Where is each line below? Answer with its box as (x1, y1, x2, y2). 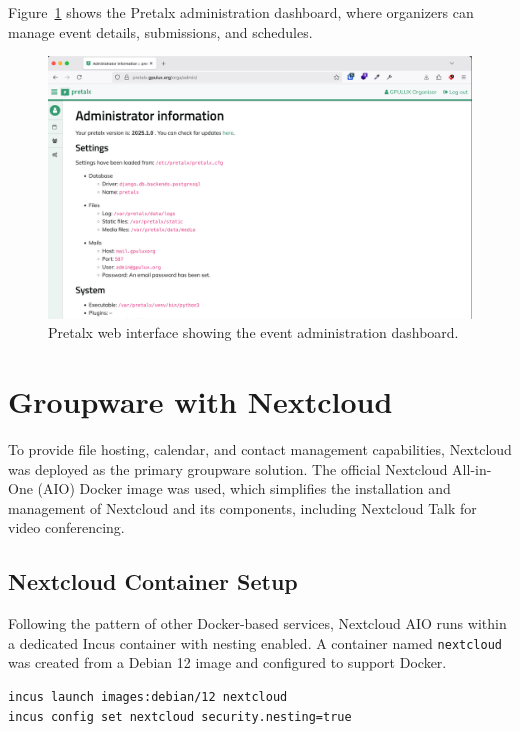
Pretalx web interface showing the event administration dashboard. (48, 322, 459, 343)
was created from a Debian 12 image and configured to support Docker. (8, 652, 447, 673)
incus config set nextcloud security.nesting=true (8, 709, 352, 724)
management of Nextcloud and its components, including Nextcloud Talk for (8, 497, 477, 518)
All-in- (452, 458, 492, 479)
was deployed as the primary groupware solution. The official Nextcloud (8, 458, 448, 479)
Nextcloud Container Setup (8, 566, 298, 597)
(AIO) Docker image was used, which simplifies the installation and (37, 478, 451, 499)
